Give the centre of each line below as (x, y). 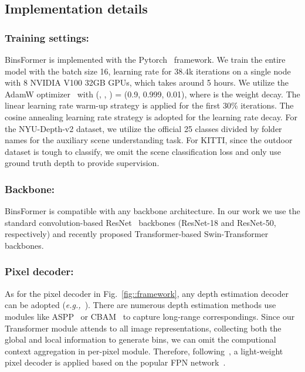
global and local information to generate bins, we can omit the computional (140, 339)
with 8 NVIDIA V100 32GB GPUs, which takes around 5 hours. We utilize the (147, 82)
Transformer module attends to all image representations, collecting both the (143, 328)
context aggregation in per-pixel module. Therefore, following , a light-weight (144, 351)
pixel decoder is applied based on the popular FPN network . (115, 362)
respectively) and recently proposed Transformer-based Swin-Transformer (137, 234)
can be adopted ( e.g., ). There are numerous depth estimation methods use (140, 305)
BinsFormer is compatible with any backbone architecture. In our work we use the (152, 211)
